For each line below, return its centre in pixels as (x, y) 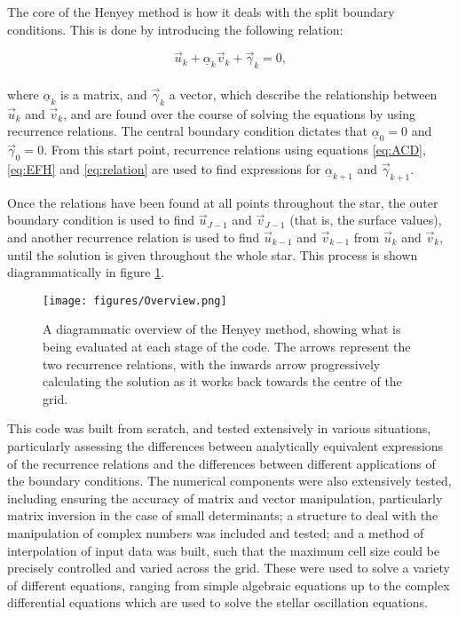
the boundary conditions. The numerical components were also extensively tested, (229, 481)
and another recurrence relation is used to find (134, 237)
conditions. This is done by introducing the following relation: (175, 29)
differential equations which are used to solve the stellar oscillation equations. (217, 602)
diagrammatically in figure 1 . (86, 272)
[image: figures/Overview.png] (135, 301)
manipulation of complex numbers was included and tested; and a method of (216, 532)
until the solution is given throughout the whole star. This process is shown (213, 254)
